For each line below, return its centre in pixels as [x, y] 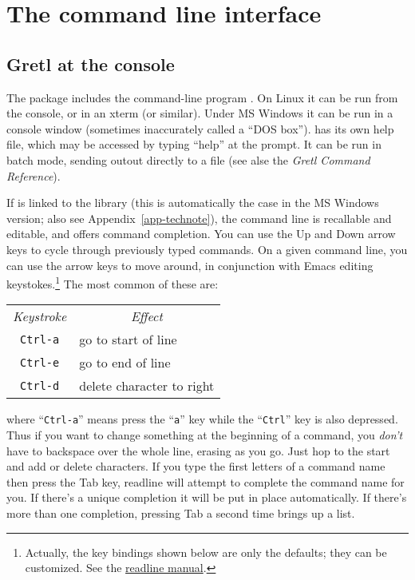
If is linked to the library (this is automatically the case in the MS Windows [193, 203]
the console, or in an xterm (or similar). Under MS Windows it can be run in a [200, 113]
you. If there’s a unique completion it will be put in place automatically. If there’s [207, 497]
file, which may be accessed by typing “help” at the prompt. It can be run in [194, 144]
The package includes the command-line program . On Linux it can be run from [202, 97]
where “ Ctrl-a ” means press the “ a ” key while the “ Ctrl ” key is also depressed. [202, 419]
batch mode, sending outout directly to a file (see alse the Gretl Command [188, 159]
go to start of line [128, 340]
